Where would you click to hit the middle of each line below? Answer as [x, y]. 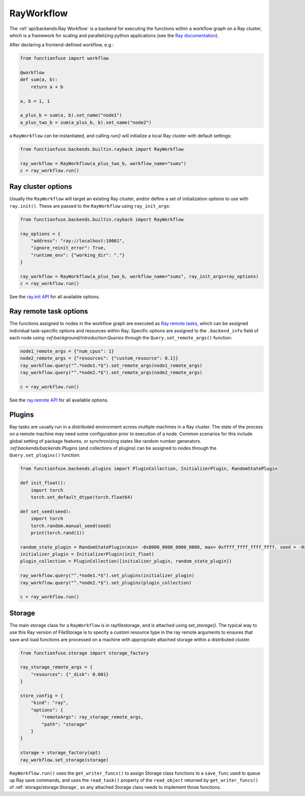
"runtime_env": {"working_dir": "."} [78, 255]
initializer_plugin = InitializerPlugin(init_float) [87, 554]
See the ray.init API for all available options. [55, 297]
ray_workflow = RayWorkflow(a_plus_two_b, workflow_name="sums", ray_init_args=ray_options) [139, 276]
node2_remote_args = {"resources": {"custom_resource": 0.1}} [99, 358]
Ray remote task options [49, 311]
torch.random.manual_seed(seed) [71, 526]
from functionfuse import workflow [64, 58]
